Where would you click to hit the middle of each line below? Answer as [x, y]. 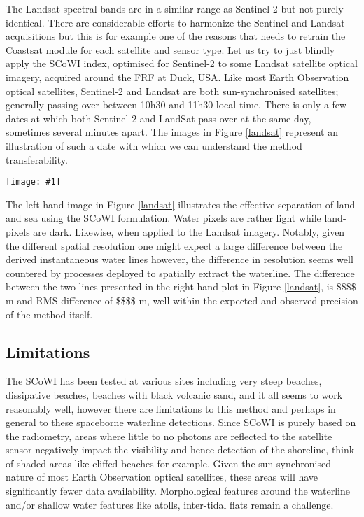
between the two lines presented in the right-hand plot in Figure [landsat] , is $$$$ [181, 286]
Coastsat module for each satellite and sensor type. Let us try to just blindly [170, 49]
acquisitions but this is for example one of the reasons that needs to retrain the [176, 36]
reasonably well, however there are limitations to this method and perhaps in [171, 408]
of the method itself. [49, 314]
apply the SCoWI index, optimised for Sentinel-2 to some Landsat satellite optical [182, 63]
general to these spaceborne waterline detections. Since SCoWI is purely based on [181, 422]
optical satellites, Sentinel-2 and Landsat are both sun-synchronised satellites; [172, 91]
